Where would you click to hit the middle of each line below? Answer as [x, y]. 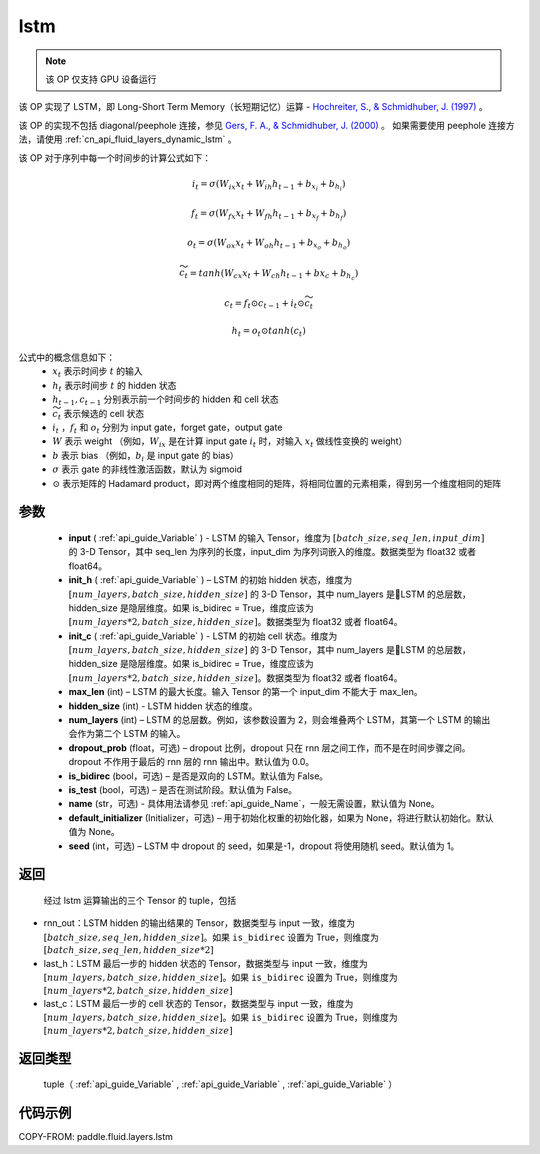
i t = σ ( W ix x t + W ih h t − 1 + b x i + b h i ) [268, 185]
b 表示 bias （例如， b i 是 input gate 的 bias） [145, 456]
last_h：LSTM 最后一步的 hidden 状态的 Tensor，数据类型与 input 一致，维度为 [206, 963]
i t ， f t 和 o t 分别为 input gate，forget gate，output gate [167, 428]
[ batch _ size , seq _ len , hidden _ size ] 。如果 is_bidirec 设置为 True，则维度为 [211, 937]
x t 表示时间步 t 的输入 [98, 372]
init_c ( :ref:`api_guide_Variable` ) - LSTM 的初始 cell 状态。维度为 [203, 636]
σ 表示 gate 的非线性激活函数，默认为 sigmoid [147, 469]
